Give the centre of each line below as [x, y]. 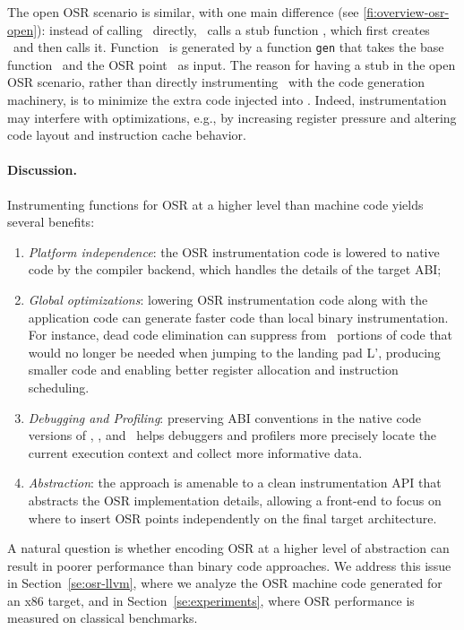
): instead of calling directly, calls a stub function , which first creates [233, 29]
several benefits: [51, 222]
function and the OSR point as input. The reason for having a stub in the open [232, 64]
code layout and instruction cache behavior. [127, 135]
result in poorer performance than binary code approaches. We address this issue [229, 565]
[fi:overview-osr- [406, 12]
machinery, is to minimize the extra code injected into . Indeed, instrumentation [227, 100]
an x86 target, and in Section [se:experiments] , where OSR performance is [211, 600]
